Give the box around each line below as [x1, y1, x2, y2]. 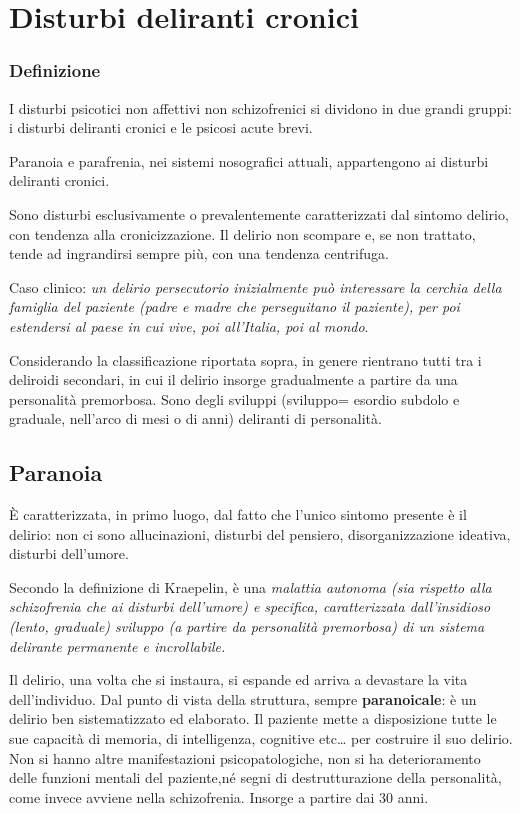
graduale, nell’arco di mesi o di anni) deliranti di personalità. [9, 408, 382, 429]
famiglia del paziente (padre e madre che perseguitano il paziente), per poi [9, 296, 460, 317]
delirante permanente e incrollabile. [9, 635, 226, 656]
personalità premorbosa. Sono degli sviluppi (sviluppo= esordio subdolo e [9, 388, 460, 409]
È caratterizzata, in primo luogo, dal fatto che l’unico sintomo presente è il [9, 504, 467, 525]
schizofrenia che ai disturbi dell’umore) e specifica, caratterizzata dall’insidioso [9, 596, 491, 617]
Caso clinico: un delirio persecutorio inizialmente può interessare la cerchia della [9, 276, 502, 297]
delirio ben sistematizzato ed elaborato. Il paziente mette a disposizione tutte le [9, 708, 497, 729]
